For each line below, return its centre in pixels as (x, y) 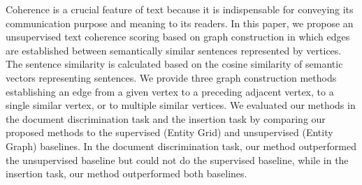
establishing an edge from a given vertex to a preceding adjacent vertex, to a (170, 91)
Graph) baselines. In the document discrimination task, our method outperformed (181, 146)
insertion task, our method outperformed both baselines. (126, 173)
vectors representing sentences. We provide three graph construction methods (171, 77)
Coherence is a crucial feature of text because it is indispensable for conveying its (180, 9)
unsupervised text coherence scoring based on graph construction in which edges (178, 37)
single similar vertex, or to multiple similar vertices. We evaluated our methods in (181, 105)
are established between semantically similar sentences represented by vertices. (174, 50)
